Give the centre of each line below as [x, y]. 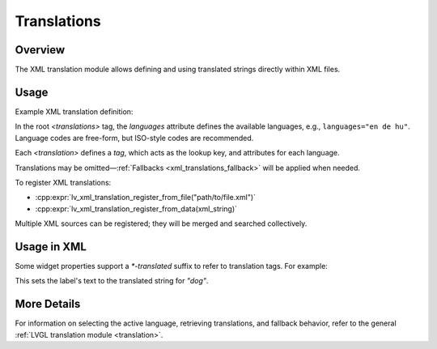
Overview [40, 50]
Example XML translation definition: [74, 111]
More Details [48, 304]
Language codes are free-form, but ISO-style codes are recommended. [134, 138]
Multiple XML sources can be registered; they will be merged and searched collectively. [161, 223]
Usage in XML [51, 247]
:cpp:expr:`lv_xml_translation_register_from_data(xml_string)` [136, 209]
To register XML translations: [63, 182]
